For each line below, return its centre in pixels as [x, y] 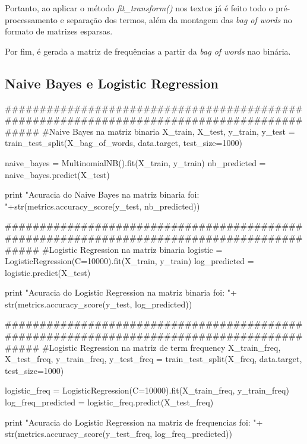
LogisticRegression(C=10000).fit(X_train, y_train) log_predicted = [129, 261]
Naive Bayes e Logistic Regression [112, 83]
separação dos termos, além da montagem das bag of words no [179, 19]
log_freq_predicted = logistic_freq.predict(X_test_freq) [109, 402]
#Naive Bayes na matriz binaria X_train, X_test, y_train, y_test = [168, 131]
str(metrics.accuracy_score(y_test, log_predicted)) [99, 304]
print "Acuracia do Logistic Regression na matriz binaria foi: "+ [121, 292]
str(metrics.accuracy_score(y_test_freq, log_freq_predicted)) [118, 434]
